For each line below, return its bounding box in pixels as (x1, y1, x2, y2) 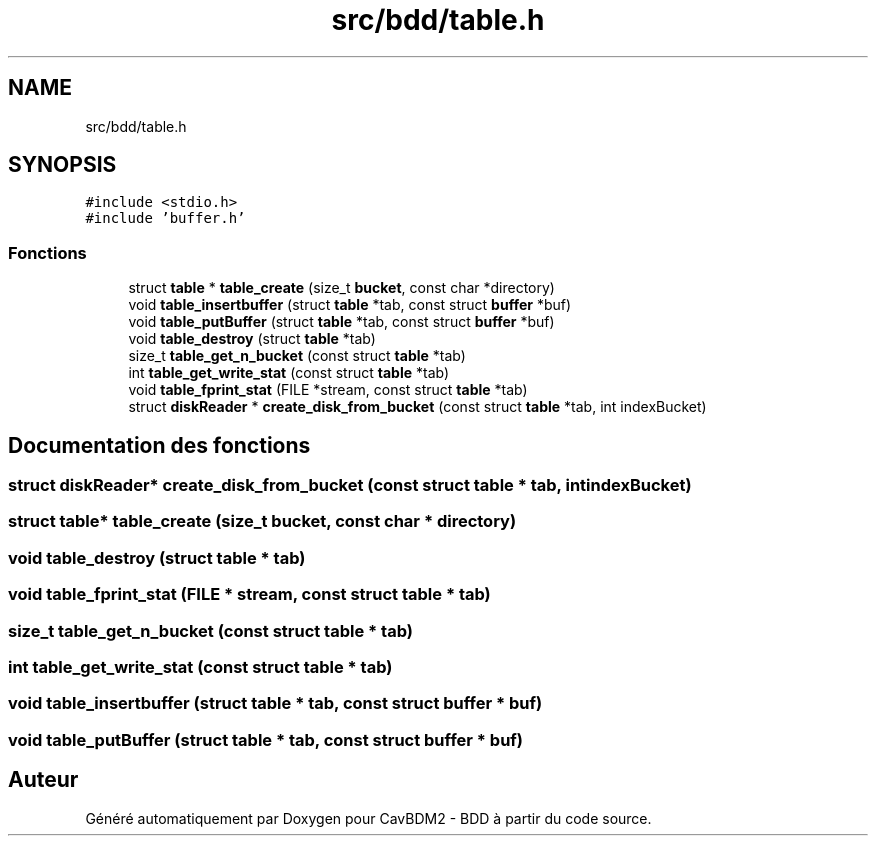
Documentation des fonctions (8, 432, 311, 458)
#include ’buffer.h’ (85, 210, 246, 227)
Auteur (8, 767, 79, 793)
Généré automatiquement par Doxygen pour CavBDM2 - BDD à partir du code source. (85, 809, 652, 827)
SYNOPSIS (8, 152, 117, 178)
